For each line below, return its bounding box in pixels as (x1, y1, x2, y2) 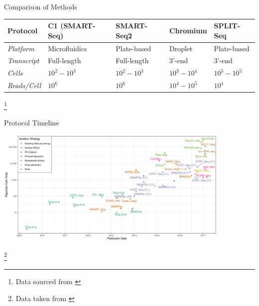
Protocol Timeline (4, 117, 59, 128)
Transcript (7, 55, 39, 66)
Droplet (169, 43, 193, 53)
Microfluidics (48, 43, 87, 53)
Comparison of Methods (4, 1, 77, 11)
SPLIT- (214, 20, 240, 31)
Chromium (169, 25, 207, 35)
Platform (7, 43, 34, 53)
